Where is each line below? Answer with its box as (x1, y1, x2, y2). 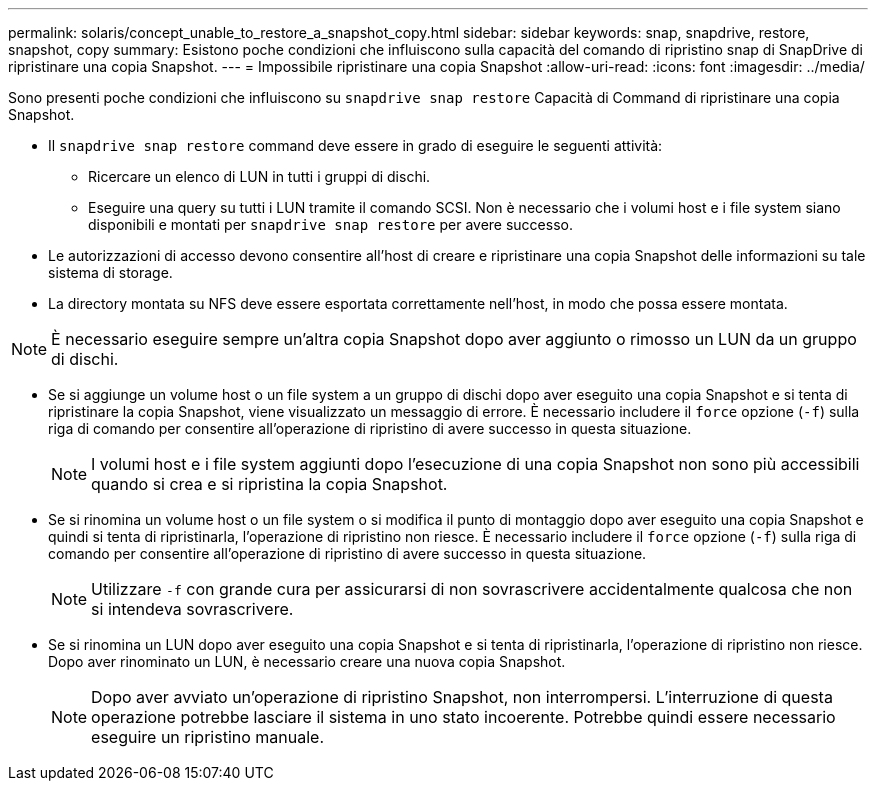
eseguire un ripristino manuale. (91, 727, 325, 747)
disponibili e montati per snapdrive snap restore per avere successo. (88, 216, 573, 233)
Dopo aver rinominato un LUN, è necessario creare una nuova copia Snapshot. (48, 653, 566, 670)
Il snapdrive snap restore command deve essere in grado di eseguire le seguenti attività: (48, 137, 663, 154)
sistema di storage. (48, 264, 173, 281)
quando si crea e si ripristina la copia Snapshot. (91, 474, 448, 494)
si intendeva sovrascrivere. (91, 599, 294, 619)
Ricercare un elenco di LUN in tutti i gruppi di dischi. (88, 168, 431, 185)
